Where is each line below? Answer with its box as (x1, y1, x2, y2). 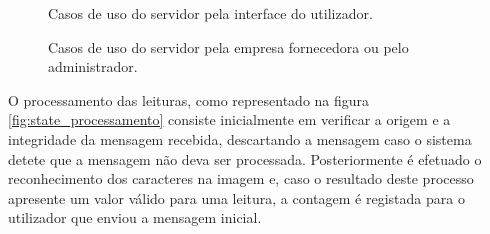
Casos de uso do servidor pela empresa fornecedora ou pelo (48, 36, 409, 57)
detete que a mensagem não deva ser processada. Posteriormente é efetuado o (8, 148, 482, 169)
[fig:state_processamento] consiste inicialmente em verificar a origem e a (8, 109, 451, 130)
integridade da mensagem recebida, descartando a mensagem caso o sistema (8, 128, 472, 149)
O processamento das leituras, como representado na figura (8, 89, 370, 110)
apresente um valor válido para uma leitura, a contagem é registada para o (8, 187, 465, 208)
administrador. (48, 56, 138, 77)
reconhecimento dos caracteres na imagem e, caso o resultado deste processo (8, 168, 474, 189)
